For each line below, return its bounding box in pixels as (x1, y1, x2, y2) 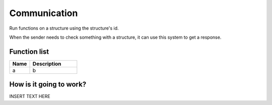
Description (32, 60, 61, 67)
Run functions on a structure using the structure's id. (9, 25, 119, 31)
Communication (9, 8, 78, 19)
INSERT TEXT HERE (9, 93, 50, 99)
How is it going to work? (9, 80, 87, 89)
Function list (9, 47, 49, 56)
